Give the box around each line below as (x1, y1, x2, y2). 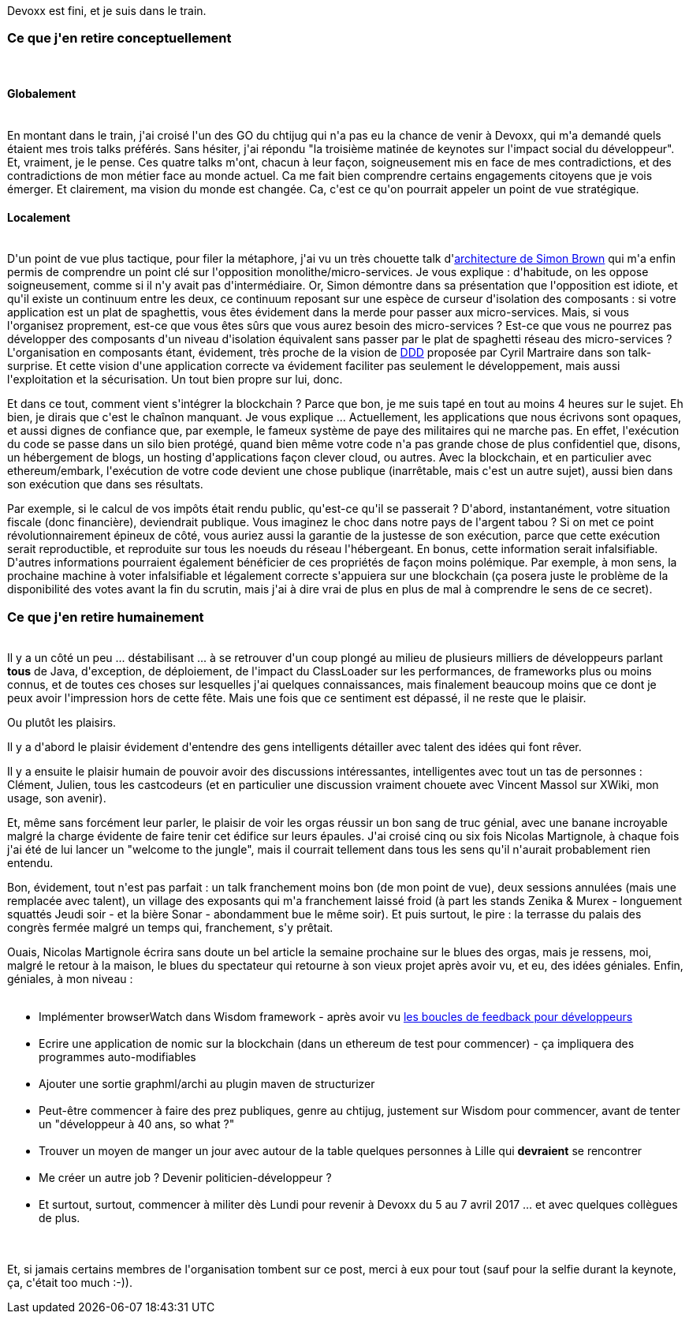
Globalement (7, 87, 76, 101)
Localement (7, 210, 71, 224)
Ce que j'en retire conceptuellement (7, 30, 232, 47)
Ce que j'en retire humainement (7, 608, 204, 625)
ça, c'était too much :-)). (7, 1275, 132, 1289)
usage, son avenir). (7, 791, 106, 805)
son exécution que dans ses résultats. (7, 477, 203, 492)
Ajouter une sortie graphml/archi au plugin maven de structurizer (39, 1076, 375, 1090)
